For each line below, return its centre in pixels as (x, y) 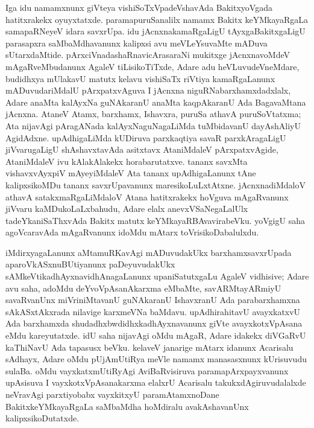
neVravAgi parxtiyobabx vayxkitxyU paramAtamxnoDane (112, 394)
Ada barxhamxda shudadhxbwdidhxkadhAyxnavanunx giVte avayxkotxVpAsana (154, 323)
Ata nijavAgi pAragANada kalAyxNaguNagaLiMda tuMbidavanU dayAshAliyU (153, 125)
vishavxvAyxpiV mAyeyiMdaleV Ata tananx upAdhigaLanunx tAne (131, 173)
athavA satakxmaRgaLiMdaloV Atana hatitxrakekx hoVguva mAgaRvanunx (147, 196)
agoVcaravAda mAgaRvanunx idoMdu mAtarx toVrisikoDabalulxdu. (132, 232)
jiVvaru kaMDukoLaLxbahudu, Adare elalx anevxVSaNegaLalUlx (127, 209)
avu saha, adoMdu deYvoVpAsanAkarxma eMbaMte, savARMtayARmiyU (143, 288)
